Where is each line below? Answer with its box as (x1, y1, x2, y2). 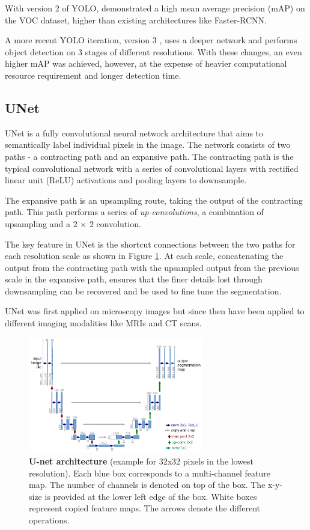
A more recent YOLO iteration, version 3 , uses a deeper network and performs (5, 34, 297, 46)
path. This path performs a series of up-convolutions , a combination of (5, 206, 264, 218)
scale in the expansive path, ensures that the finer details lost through (5, 273, 263, 285)
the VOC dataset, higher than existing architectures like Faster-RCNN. (5, 13, 267, 26)
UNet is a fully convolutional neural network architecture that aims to (5, 126, 264, 139)
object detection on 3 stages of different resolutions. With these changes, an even (5, 45, 302, 58)
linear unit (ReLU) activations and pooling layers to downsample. (5, 174, 247, 186)
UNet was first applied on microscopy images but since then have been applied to (5, 305, 305, 317)
